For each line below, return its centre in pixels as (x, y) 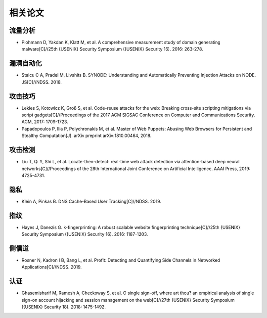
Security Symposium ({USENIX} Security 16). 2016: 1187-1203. (85, 234)
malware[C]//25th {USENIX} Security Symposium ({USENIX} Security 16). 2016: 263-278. (112, 49)
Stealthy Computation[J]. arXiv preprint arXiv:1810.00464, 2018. (87, 136)
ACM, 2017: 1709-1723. (45, 122)
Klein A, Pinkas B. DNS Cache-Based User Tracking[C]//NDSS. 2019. (91, 201)
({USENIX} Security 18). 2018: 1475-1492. (64, 307)
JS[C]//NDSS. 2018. (42, 82)
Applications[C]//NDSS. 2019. (52, 267)
